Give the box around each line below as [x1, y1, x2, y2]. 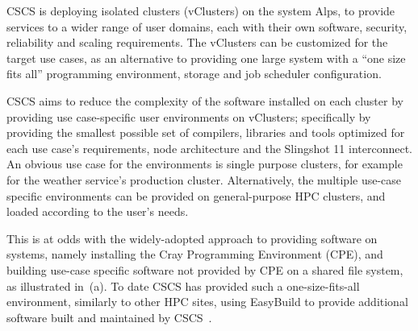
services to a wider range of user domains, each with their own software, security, [6, 18, 408, 35]
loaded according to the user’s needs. [6, 203, 189, 220]
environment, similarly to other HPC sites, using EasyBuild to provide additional [6, 293, 408, 310]
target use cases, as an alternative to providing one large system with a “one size [6, 49, 406, 66]
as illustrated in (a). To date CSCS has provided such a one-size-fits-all [6, 277, 360, 294]
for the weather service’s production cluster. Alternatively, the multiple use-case [6, 171, 402, 188]
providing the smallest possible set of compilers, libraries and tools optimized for [6, 124, 405, 141]
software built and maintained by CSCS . [6, 308, 212, 325]
